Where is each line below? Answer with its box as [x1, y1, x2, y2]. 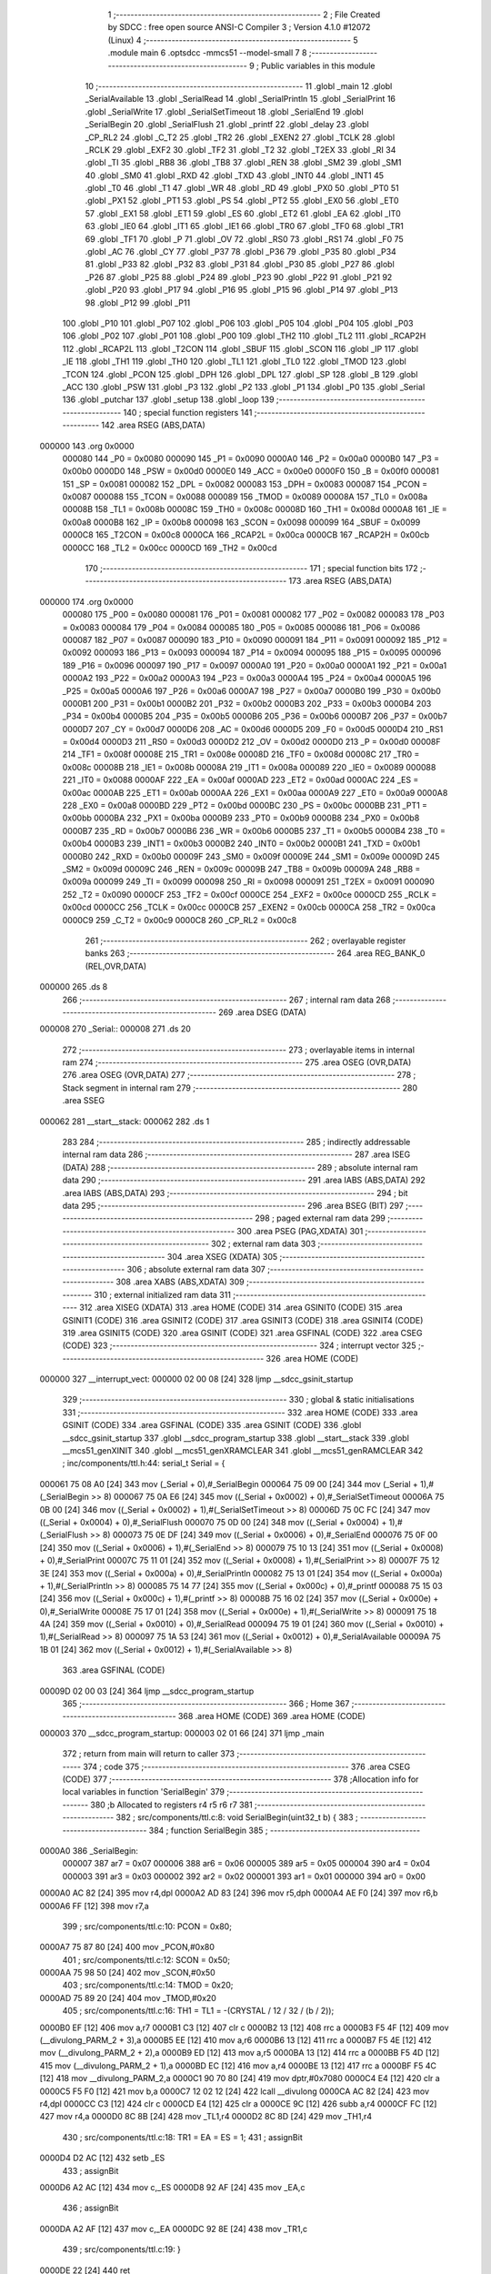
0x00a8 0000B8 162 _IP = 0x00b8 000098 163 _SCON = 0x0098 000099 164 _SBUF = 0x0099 [62, 517, 421, 528]
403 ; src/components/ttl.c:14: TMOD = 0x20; [62, 1979, 234, 1991]
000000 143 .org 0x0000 [39, 440, 135, 451]
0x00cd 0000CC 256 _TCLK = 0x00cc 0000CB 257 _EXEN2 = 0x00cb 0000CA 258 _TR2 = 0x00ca [62, 901, 436, 913]
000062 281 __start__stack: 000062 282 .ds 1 [39, 1115, 210, 1127]
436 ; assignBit [62, 2202, 119, 2214]
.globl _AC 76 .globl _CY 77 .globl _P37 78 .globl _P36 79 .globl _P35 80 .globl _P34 [85, 247, 397, 257]
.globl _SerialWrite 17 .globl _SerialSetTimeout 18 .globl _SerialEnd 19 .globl [85, 106, 364, 117]
